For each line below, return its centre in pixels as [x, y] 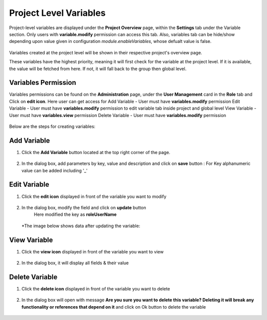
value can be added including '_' [54, 170]
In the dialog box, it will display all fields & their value [75, 263]
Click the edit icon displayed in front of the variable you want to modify [94, 196]
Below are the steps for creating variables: [52, 126]
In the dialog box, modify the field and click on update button [84, 207]
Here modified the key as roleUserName [75, 214]
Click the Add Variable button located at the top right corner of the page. [96, 152]
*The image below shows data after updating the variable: [81, 226]
